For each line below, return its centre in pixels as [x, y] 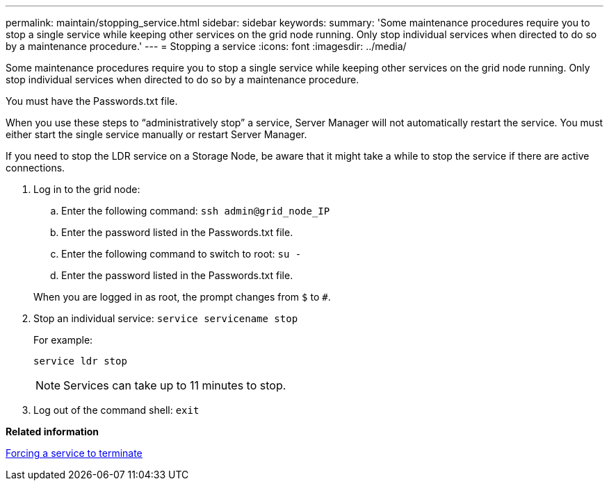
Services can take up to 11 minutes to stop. [175, 385]
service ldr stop [80, 361]
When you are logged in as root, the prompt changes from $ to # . [182, 297]
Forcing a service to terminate [74, 453]
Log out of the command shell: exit [116, 410]
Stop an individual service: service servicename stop [166, 318]
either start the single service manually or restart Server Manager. [156, 134]
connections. [35, 168]
